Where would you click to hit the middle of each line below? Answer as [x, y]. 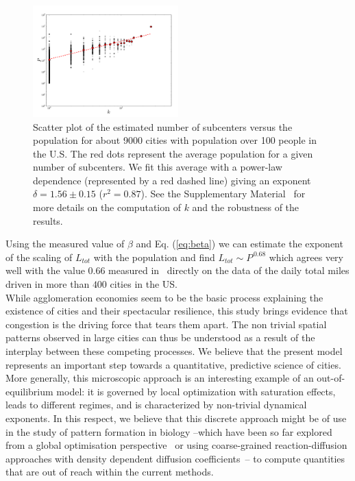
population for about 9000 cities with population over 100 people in [175, 140]
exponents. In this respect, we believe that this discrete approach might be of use [176, 418]
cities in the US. [144, 284]
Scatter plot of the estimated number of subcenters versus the [163, 126]
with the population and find [154, 257]
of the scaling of [39, 257]
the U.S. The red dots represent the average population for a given [173, 153]
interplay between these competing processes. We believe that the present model [174, 351]
